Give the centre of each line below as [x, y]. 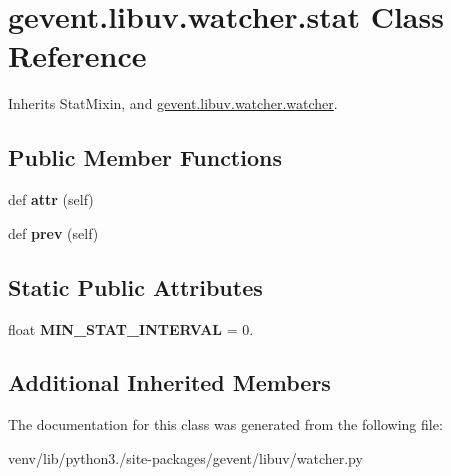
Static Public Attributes [135, 286]
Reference [77, 55]
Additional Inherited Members [169, 382]
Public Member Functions [145, 157]
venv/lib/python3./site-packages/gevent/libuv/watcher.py [185, 457]
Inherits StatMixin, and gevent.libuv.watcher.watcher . [173, 103]
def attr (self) [51, 199]
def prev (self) [53, 232]
